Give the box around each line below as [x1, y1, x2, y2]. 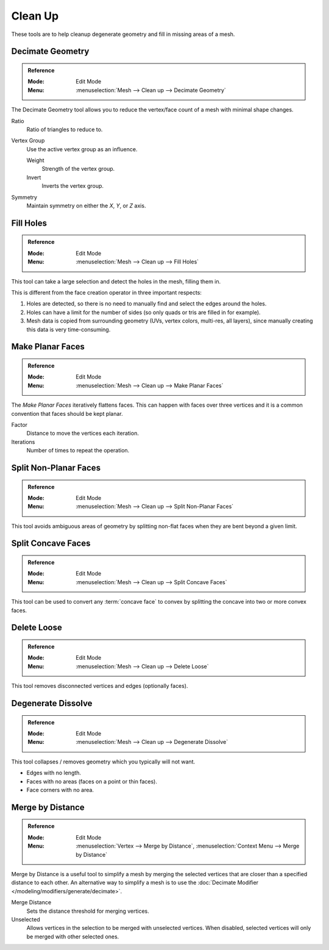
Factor [11, 421, 27, 428]
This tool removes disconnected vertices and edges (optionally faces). [11, 682, 188, 690]
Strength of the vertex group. [41, 165, 115, 173]
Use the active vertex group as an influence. [26, 145, 138, 152]
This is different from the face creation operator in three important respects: [11, 289, 202, 296]
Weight [26, 157, 45, 164]
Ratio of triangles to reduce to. [26, 126, 103, 133]
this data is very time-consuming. [26, 326, 111, 333]
